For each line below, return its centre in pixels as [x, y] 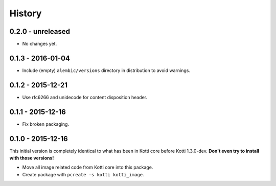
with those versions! [32, 158]
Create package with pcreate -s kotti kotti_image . [83, 174]
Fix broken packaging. [45, 124]
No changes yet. [40, 44]
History [26, 13]
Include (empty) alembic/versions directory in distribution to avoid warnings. [106, 70]
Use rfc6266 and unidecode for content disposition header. [85, 97]
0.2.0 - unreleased [40, 31]
